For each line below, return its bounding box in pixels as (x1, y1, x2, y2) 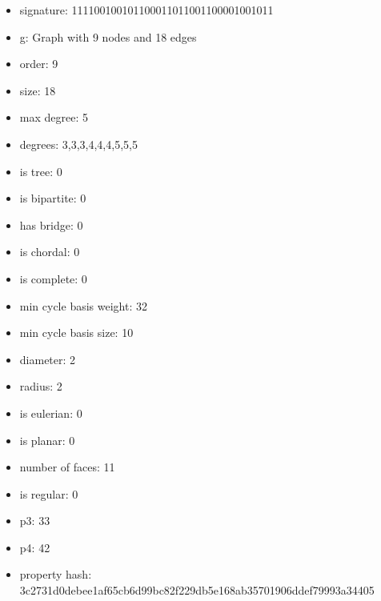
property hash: (19, 566, 92, 583)
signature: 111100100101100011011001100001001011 (19, 2, 274, 18)
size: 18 (19, 82, 56, 98)
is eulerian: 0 (19, 404, 82, 421)
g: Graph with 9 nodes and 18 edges (19, 28, 197, 45)
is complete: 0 (19, 270, 87, 286)
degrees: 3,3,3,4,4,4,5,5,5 (19, 135, 138, 152)
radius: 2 (19, 378, 62, 395)
